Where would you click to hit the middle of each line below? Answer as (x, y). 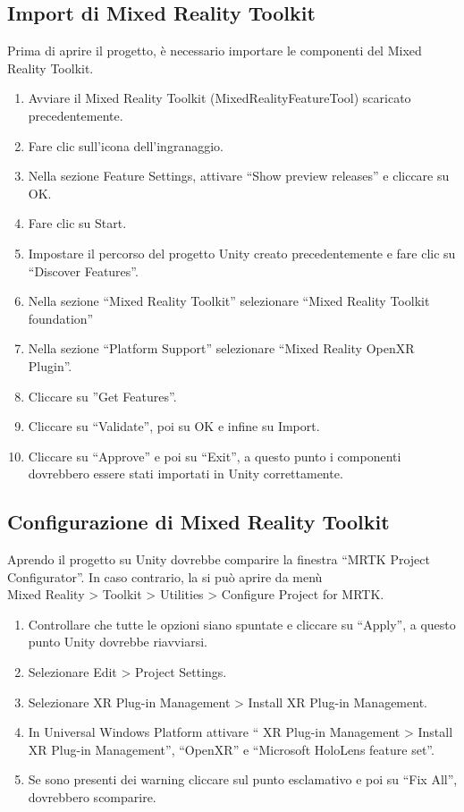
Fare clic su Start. (77, 223)
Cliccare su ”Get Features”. (102, 396)
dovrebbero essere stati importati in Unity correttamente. (186, 474)
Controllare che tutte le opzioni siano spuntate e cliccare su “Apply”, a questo (242, 624)
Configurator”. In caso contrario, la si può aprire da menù (165, 576)
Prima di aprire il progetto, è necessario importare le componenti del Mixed (215, 51)
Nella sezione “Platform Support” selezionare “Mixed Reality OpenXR (221, 348)
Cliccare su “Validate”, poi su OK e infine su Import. (174, 426)
